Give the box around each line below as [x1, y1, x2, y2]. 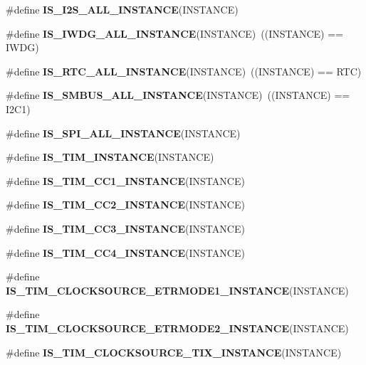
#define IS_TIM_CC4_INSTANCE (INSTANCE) [6, 245, 245, 260]
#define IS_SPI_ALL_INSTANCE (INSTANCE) [6, 125, 241, 140]
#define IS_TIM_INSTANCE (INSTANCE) [6, 149, 214, 164]
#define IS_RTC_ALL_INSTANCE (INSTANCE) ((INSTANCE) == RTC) [6, 63, 362, 78]
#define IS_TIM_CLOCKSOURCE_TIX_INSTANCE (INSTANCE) [6, 344, 342, 359]
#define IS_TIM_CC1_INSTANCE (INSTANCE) [6, 173, 245, 188]
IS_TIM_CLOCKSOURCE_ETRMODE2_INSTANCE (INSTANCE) [6, 320, 349, 335]
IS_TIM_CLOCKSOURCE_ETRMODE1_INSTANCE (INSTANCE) [6, 282, 349, 297]
